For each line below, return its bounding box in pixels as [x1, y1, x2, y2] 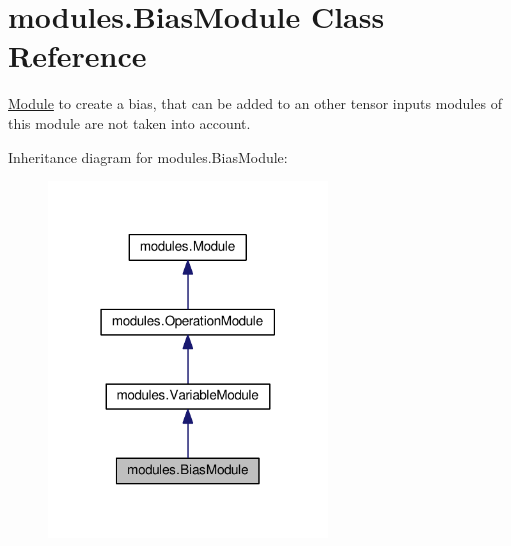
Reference [8, 35, 147, 76]
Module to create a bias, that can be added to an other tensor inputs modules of [8, 93, 502, 114]
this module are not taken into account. [8, 112, 251, 133]
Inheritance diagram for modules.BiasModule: [8, 146, 288, 167]
